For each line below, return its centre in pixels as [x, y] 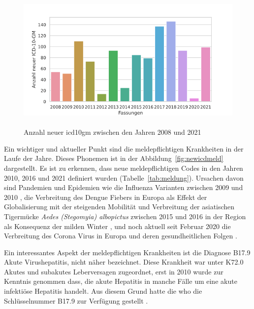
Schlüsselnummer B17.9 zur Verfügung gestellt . [76, 300]
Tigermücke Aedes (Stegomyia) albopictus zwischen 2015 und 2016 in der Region [125, 216]
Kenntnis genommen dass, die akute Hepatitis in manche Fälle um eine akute [121, 281]
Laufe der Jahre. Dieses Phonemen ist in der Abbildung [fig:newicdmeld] [114, 158]
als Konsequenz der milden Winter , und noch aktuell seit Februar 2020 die [117, 226]
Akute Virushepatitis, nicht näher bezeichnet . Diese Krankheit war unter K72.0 [124, 262]
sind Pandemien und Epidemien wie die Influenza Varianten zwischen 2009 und [124, 187]
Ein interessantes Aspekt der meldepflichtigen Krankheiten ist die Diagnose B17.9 [127, 252]
